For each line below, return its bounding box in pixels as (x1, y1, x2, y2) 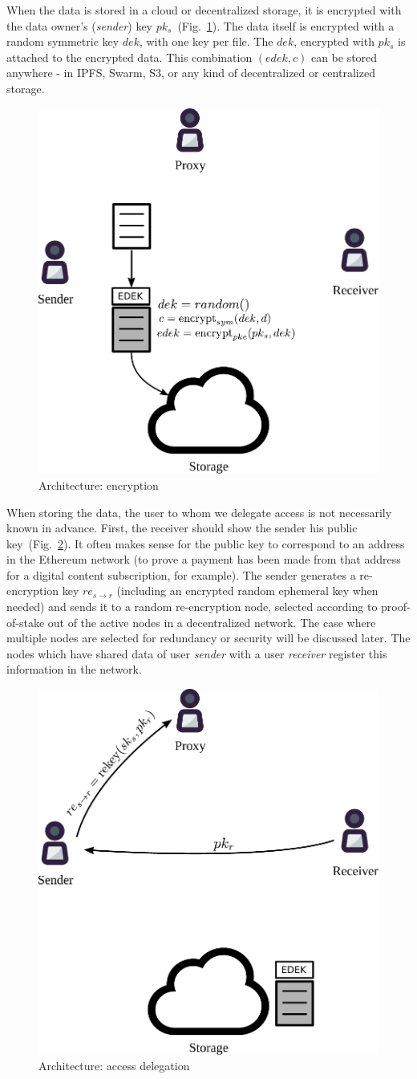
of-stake (6, 613, 45, 630)
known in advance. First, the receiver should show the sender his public (6, 519, 358, 536)
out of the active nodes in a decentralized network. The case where (47, 613, 376, 630)
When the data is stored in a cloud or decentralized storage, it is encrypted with (6, 2, 402, 18)
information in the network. (6, 661, 142, 678)
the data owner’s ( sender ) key (6, 17, 152, 34)
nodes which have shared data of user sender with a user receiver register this (6, 645, 387, 662)
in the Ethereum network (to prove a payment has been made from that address (6, 551, 401, 568)
